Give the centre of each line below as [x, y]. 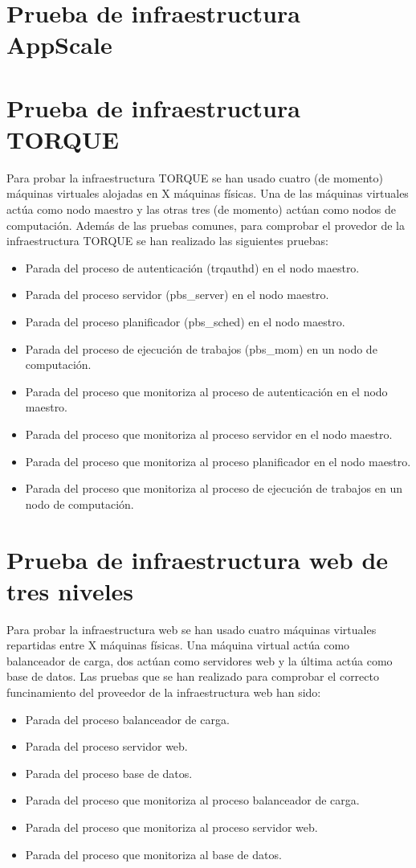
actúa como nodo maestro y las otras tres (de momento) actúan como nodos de [201, 209]
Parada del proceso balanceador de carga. [127, 719]
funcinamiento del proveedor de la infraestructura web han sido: [164, 692]
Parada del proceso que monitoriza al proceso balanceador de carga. [192, 800]
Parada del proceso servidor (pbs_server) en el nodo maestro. [177, 295]
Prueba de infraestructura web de [198, 559]
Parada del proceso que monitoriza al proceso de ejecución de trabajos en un [214, 488]
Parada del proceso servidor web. [106, 746]
